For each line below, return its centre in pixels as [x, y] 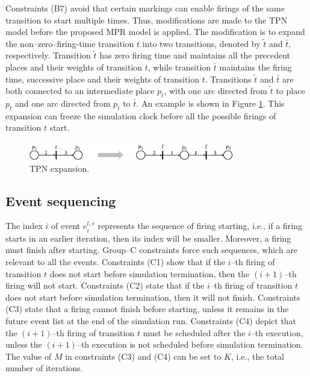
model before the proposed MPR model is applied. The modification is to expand [155, 32]
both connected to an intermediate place [80, 91]
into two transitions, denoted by [201, 43]
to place [290, 91]
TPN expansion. [60, 168]
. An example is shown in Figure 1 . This [210, 103]
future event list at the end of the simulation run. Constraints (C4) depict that [151, 321]
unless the [24, 344]
